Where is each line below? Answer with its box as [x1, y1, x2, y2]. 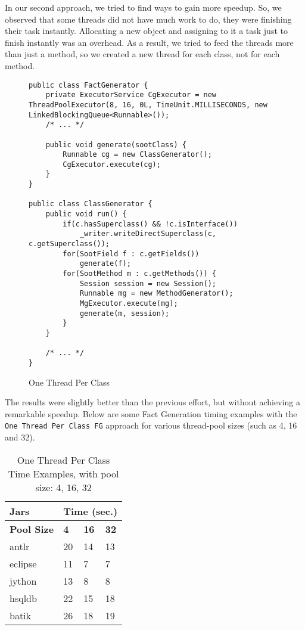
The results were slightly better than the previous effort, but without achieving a [5, 396, 300, 408]
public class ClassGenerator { [29, 200, 152, 209]
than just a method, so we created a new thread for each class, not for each [5, 48, 280, 60]
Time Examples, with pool [8, 466, 119, 480]
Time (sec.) [63, 504, 118, 518]
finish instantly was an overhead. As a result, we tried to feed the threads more [5, 36, 294, 48]
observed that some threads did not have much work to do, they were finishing [5, 13, 292, 25]
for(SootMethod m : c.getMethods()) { [63, 269, 216, 278]
